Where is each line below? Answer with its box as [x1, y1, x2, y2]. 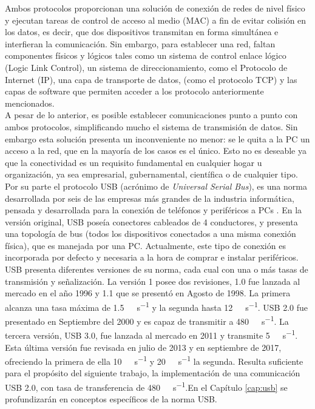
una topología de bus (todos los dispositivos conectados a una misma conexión [5, 227, 296, 240]
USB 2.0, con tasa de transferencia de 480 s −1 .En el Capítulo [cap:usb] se [5, 379, 288, 393]
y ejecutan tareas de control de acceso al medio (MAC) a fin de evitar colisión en [5, 13, 307, 26]
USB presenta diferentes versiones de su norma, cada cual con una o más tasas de [5, 263, 308, 276]
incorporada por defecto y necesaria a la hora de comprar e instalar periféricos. [5, 251, 299, 264]
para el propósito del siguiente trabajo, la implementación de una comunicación [5, 367, 300, 379]
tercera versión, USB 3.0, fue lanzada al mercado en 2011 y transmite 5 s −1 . [5, 327, 298, 341]
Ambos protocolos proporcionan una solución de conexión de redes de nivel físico [5, 2, 305, 14]
